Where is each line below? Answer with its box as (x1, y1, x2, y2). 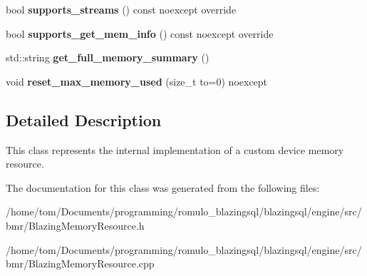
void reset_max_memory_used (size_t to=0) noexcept (6, 73, 268, 88)
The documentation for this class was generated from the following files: (6, 180, 320, 195)
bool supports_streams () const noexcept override (6, 2, 237, 16)
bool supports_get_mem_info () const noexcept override (6, 26, 274, 41)
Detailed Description (6, 108, 162, 131)
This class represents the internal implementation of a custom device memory (6, 142, 344, 157)
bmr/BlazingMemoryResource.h (6, 218, 145, 232)
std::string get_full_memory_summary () (6, 50, 210, 65)
